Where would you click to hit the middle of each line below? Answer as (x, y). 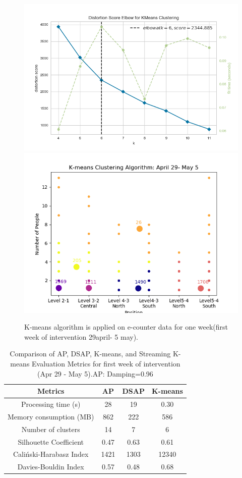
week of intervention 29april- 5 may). (81, 336)
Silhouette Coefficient (51, 441)
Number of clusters (51, 429)
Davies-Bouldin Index (51, 467)
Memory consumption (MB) (51, 416)
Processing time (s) (51, 404)
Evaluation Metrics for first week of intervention (106, 364)
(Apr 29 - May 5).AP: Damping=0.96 (95, 373)
